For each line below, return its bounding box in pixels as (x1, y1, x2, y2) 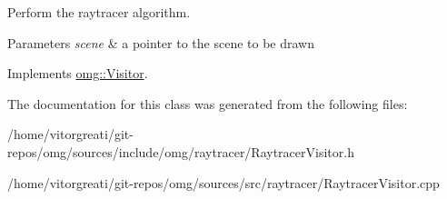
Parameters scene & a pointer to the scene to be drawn (7, 33, 314, 52)
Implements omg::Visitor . (7, 64, 148, 83)
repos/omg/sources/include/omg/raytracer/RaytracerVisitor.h (7, 142, 354, 161)
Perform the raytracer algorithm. (7, 3, 191, 21)
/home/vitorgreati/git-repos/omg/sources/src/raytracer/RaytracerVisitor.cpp (7, 173, 440, 192)
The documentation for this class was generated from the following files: (7, 94, 408, 113)
